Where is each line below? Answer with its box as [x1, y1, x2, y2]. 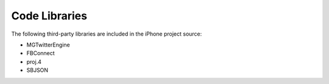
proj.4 [26, 58, 42, 65]
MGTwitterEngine [26, 41, 70, 48]
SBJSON [26, 66, 49, 74]
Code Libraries [11, 9, 88, 22]
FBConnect [26, 50, 55, 57]
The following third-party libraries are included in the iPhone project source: [11, 30, 202, 37]
